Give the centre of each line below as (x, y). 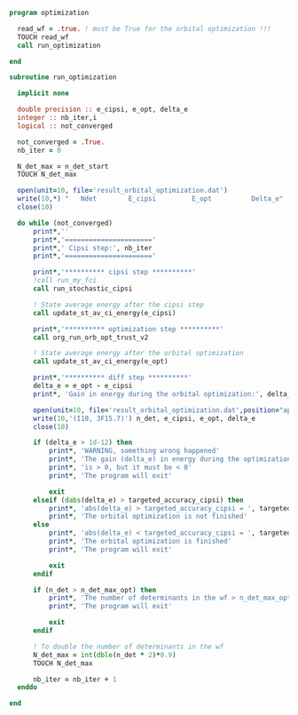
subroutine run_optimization (63, 77)
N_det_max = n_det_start (63, 166)
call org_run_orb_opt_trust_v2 (90, 338)
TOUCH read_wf (43, 37)
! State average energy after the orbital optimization (138, 354)
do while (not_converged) (65, 223)
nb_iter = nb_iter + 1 (74, 679)
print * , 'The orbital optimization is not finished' (148, 516)
